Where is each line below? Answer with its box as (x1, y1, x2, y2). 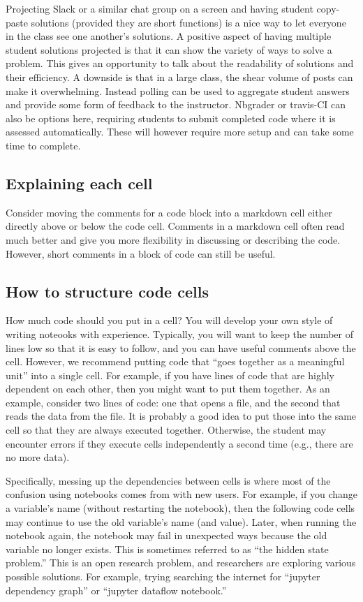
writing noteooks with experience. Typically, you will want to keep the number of (6, 326, 353, 341)
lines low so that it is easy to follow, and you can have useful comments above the (6, 340, 356, 355)
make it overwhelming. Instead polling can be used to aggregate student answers (6, 83, 350, 98)
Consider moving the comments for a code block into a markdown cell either (6, 205, 333, 219)
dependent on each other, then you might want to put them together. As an (6, 381, 330, 396)
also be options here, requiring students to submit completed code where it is (6, 110, 336, 125)
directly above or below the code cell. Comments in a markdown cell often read (6, 219, 345, 233)
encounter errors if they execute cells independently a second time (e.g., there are (6, 436, 353, 450)
